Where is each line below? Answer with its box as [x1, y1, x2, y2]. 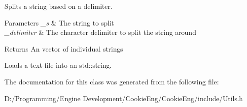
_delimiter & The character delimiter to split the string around [4, 27, 196, 37]
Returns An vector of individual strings [4, 43, 123, 53]
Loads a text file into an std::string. [4, 60, 112, 70]
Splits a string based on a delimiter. [4, 1, 112, 11]
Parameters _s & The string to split [4, 17, 114, 27]
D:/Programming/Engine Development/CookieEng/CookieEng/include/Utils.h [4, 93, 243, 103]
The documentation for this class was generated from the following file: [4, 76, 219, 86]
